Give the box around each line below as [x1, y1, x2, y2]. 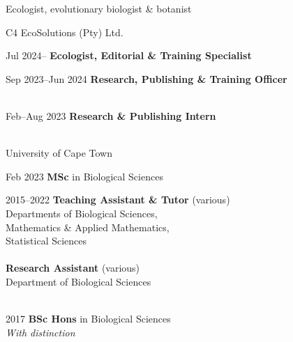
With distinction [6, 325, 75, 339]
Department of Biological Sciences [6, 274, 151, 288]
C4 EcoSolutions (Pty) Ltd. [6, 24, 123, 39]
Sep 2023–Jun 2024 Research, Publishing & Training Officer [6, 71, 287, 86]
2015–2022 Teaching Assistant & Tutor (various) [6, 192, 230, 207]
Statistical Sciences [6, 233, 87, 248]
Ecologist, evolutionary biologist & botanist [6, 1, 192, 15]
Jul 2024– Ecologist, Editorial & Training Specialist [6, 48, 252, 63]
